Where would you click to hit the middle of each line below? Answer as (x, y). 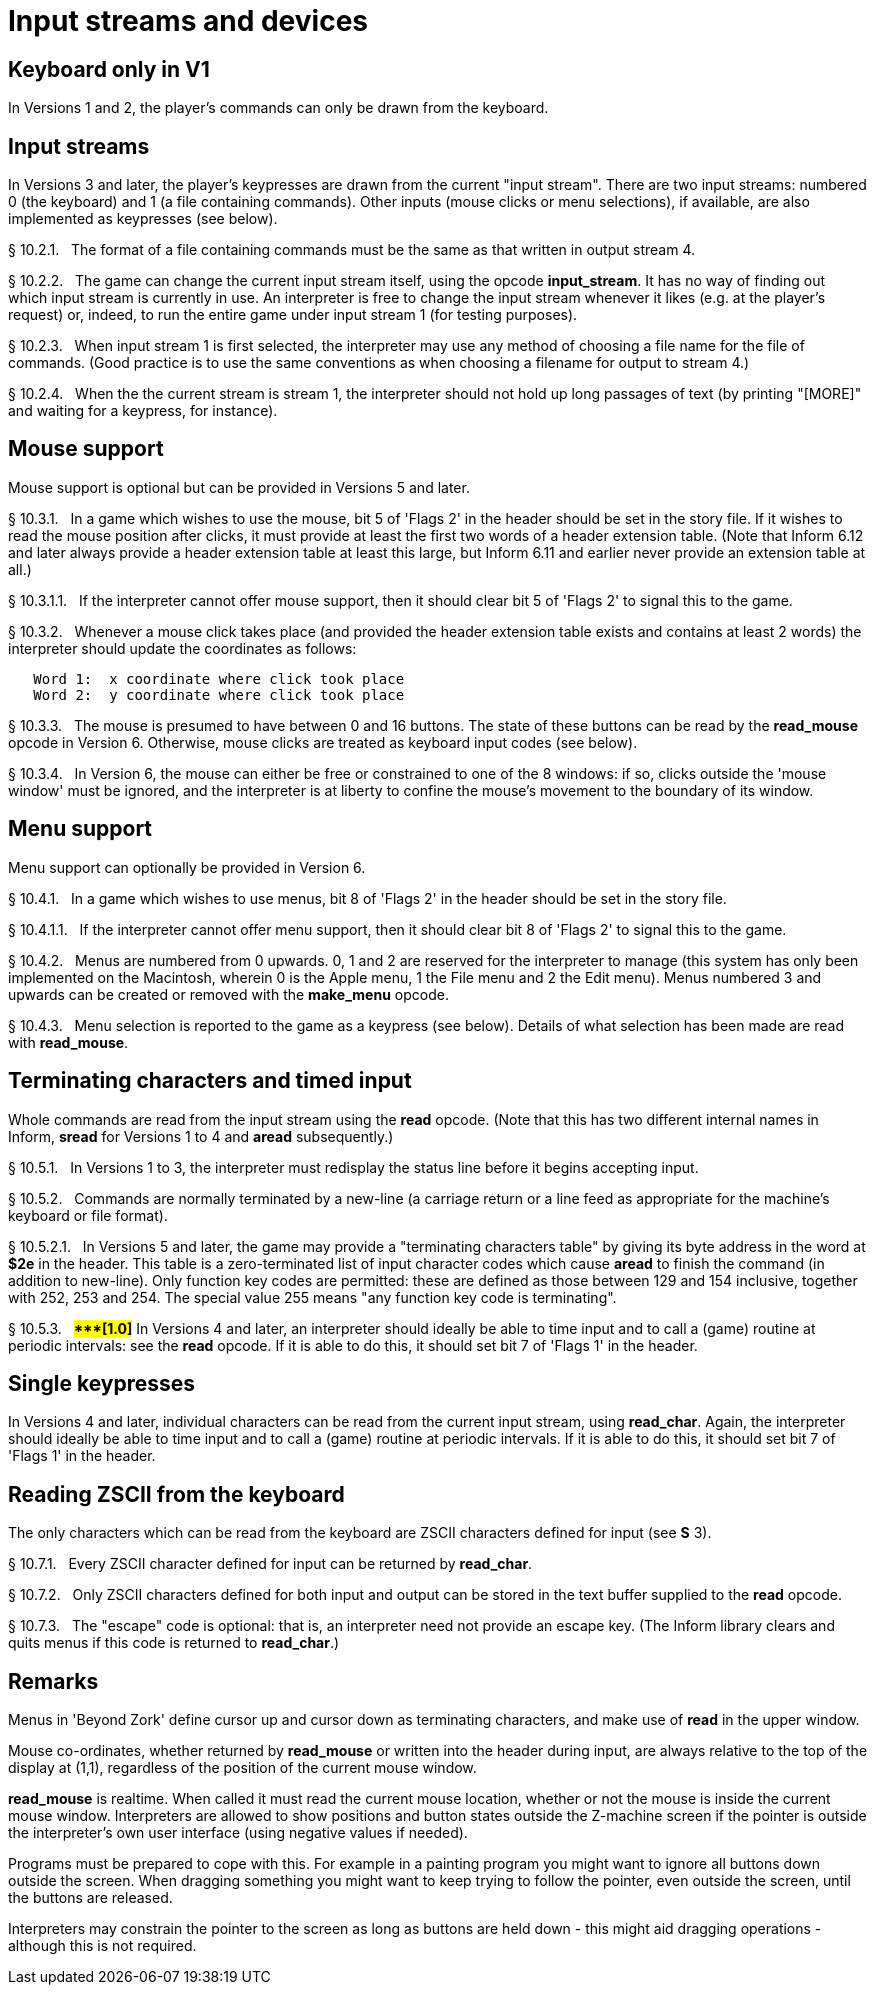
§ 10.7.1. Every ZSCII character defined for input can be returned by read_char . (270, 1564)
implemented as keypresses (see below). (143, 219)
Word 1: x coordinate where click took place (219, 678)
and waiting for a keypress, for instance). (143, 411)
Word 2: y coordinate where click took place (219, 694)
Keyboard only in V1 (109, 69)
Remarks (53, 1681)
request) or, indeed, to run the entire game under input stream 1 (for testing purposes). (293, 315)
